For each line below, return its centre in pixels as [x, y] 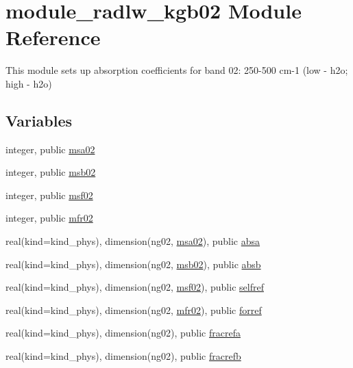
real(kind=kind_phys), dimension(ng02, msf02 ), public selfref [135, 287]
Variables [39, 120]
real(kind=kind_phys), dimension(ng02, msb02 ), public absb [133, 264]
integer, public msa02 [50, 149]
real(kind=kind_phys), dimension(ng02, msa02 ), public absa [133, 241]
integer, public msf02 [49, 195]
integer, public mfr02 [49, 218]
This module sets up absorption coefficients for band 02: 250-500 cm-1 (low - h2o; [177, 70]
